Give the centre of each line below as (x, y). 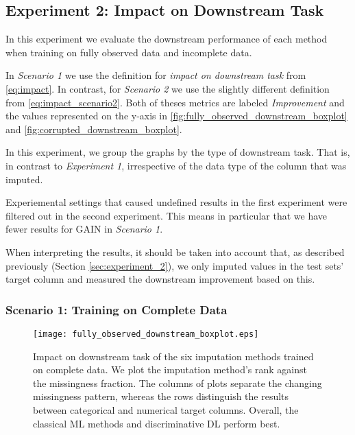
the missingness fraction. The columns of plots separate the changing (177, 383)
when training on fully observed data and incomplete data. (129, 52)
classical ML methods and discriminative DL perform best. (157, 423)
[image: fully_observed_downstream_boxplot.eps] (146, 334)
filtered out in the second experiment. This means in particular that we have (166, 215)
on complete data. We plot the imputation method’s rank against (170, 369)
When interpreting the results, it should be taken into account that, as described (175, 251)
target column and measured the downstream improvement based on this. (160, 279)
